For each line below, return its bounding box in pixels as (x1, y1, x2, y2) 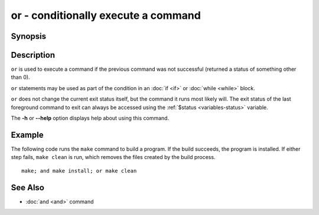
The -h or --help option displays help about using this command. (11, 115, 170, 122)
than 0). (11, 74, 30, 81)
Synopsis (11, 31, 47, 41)
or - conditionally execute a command (11, 9, 201, 22)
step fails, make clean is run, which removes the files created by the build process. (11, 154, 216, 161)
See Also (11, 183, 44, 193)
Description (11, 50, 56, 60)
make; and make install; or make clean (21, 167, 137, 174)
